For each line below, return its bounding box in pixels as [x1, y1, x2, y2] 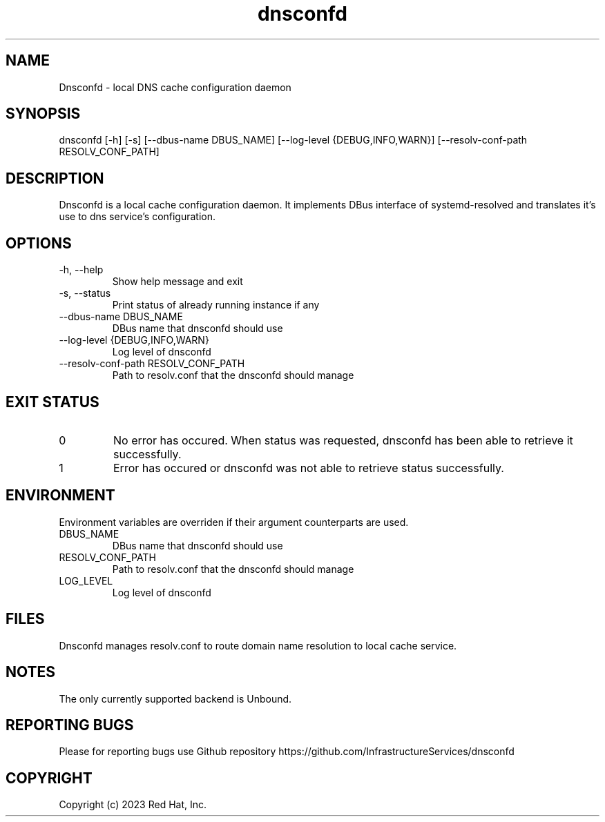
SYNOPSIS [6, 105, 81, 123]
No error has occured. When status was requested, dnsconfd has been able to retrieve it [113, 433, 573, 447]
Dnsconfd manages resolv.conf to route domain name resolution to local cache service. [59, 639, 457, 652]
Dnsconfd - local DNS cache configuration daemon [59, 81, 291, 93]
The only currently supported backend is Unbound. [59, 692, 292, 705]
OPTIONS [6, 234, 72, 252]
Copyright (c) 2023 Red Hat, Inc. [59, 799, 207, 811]
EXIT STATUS [6, 393, 99, 411]
